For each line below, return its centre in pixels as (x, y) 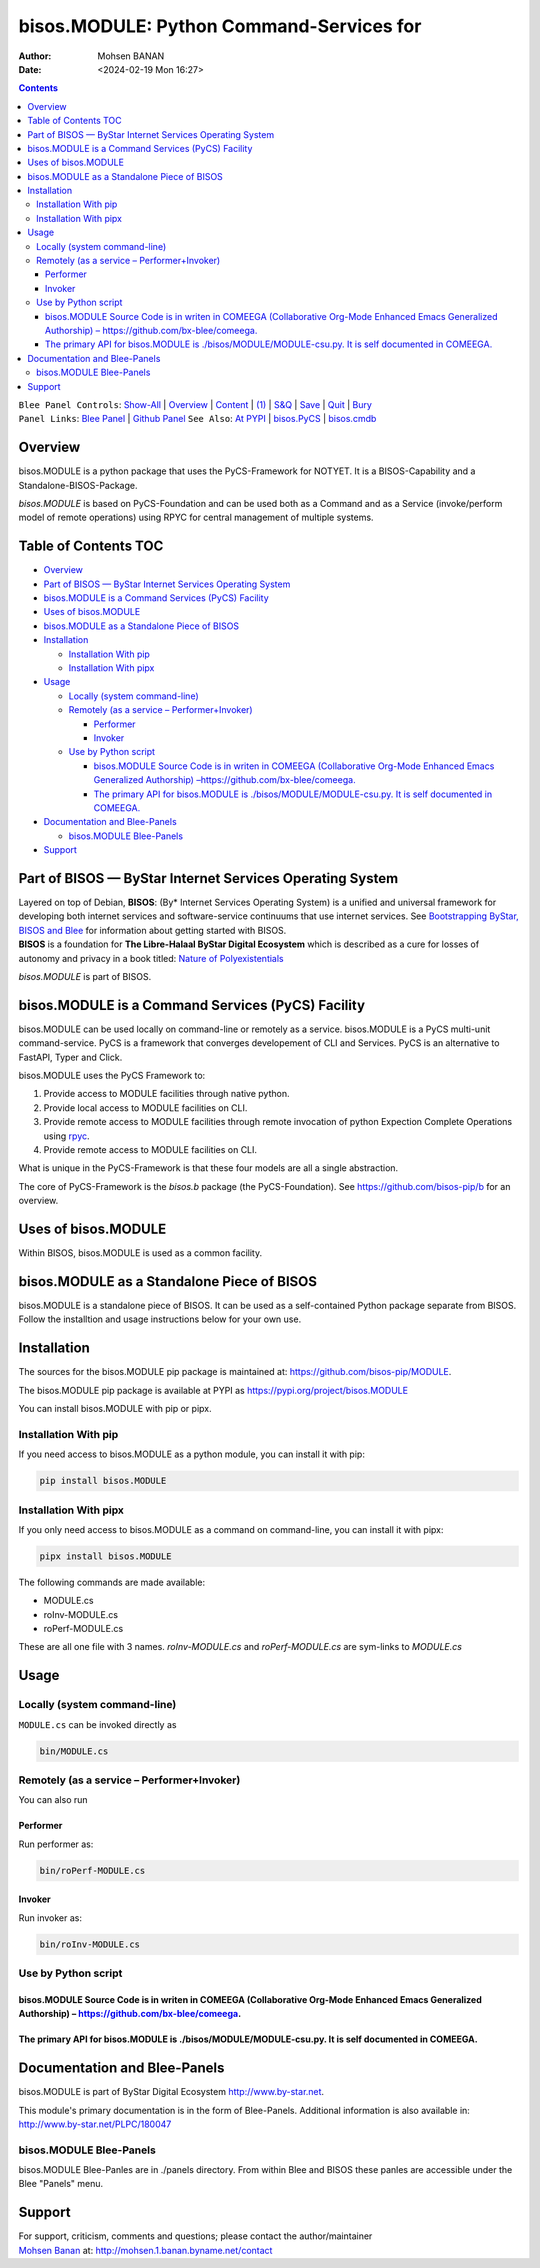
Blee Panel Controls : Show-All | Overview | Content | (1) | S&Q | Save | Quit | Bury (195, 404)
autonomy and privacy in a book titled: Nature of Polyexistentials (151, 958)
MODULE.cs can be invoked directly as (97, 1724)
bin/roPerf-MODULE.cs (92, 1870)
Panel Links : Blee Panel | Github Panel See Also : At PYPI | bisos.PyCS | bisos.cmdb (197, 419)
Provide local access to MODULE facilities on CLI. (145, 1107)
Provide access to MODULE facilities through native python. (166, 1094)
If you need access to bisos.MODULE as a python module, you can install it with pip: (191, 1454)
